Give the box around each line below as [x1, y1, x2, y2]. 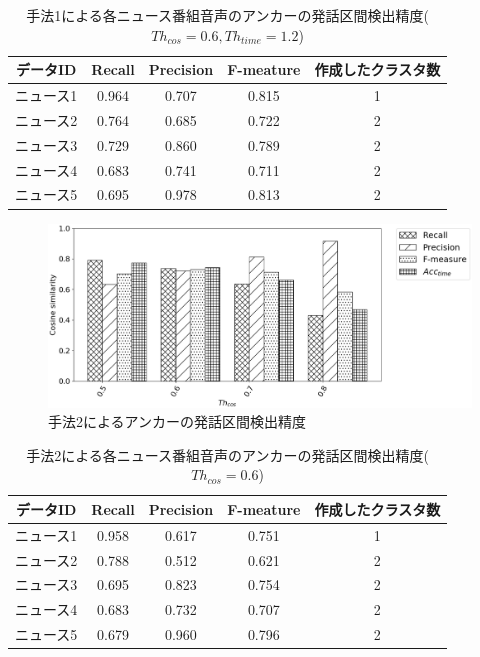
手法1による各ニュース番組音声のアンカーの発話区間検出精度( [26, 5, 429, 25]
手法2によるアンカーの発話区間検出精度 [48, 411, 307, 432]
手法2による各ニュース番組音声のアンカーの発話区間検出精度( [26, 444, 429, 465]
